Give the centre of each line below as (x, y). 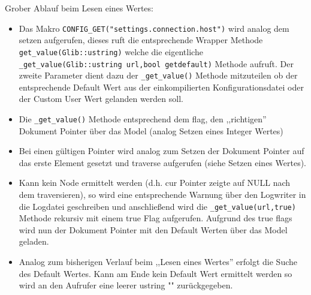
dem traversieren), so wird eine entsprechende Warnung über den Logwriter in (162, 195)
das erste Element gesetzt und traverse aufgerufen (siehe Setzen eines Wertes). (162, 162)
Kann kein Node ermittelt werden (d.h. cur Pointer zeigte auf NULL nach (155, 183)
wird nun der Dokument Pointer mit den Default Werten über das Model (153, 229)
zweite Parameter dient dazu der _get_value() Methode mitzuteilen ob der (158, 75)
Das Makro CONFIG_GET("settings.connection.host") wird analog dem (154, 28)
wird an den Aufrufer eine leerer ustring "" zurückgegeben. (126, 285)
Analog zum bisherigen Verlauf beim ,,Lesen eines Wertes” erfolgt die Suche (158, 262)
